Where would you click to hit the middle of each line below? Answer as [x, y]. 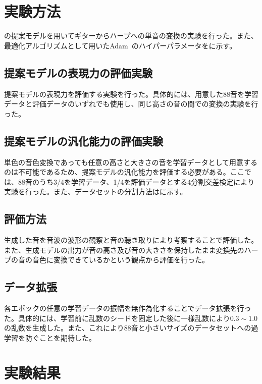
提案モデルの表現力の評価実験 [78, 72]
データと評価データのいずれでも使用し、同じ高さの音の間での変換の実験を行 [131, 104]
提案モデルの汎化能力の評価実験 [84, 141]
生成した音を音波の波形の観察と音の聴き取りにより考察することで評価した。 [131, 240]
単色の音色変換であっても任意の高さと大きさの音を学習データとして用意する [131, 162]
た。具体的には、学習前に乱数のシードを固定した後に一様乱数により [117, 318]
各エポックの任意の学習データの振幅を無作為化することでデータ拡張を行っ [128, 308]
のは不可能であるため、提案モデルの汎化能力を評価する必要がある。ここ [124, 172]
